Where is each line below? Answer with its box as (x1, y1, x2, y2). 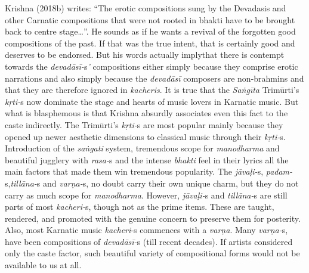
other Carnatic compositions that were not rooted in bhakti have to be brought (5, 13, 295, 26)
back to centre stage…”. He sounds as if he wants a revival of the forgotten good (5, 25, 296, 38)
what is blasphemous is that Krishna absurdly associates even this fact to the (5, 107, 288, 119)
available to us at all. (5, 259, 82, 271)
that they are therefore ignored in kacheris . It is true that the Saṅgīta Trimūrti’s (5, 83, 299, 96)
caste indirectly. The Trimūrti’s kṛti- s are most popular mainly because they (5, 118, 283, 131)
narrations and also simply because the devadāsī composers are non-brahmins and (5, 72, 304, 84)
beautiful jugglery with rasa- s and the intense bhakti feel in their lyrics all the (5, 153, 289, 166)
